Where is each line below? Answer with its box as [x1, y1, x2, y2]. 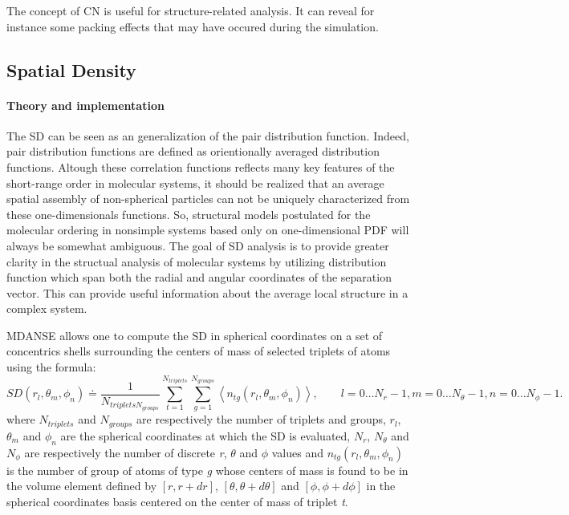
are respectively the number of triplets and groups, [136, 411, 386, 428]
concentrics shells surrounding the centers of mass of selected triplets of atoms [6, 343, 391, 359]
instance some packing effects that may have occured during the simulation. [6, 18, 379, 34]
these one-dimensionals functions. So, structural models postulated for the [6, 205, 371, 222]
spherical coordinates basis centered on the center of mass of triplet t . [6, 493, 348, 509]
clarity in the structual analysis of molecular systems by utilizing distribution [6, 253, 387, 270]
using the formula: [6, 359, 96, 375]
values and [271, 444, 323, 460]
